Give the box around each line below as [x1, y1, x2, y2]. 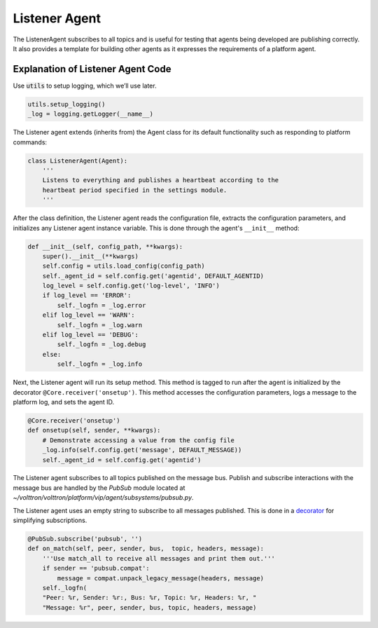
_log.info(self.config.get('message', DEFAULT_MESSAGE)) [42, 446, 242, 454]
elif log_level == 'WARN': [42, 311, 136, 319]
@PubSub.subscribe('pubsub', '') [27, 535, 143, 543]
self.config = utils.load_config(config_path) [42, 262, 206, 270]
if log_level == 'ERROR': [42, 292, 132, 299]
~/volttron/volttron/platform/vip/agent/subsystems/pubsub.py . [13, 493, 194, 502]
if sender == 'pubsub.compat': [42, 564, 150, 573]
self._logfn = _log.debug [57, 341, 146, 348]
